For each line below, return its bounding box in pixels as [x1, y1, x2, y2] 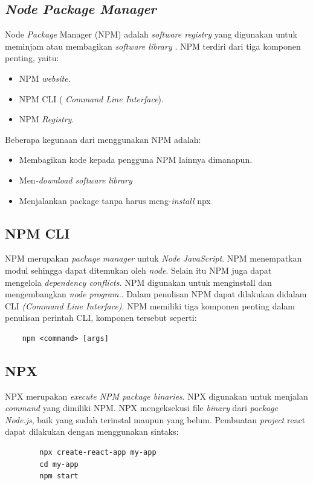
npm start [39, 472, 79, 481]
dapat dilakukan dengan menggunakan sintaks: [5, 425, 179, 438]
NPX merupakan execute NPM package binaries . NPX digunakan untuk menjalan [5, 389, 308, 402]
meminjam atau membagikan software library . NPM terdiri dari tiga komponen [5, 39, 301, 52]
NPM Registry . [19, 113, 74, 125]
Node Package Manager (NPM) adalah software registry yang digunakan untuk [5, 28, 297, 41]
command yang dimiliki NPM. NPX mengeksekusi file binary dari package [5, 401, 278, 414]
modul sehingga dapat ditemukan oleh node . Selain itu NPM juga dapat [5, 263, 272, 276]
